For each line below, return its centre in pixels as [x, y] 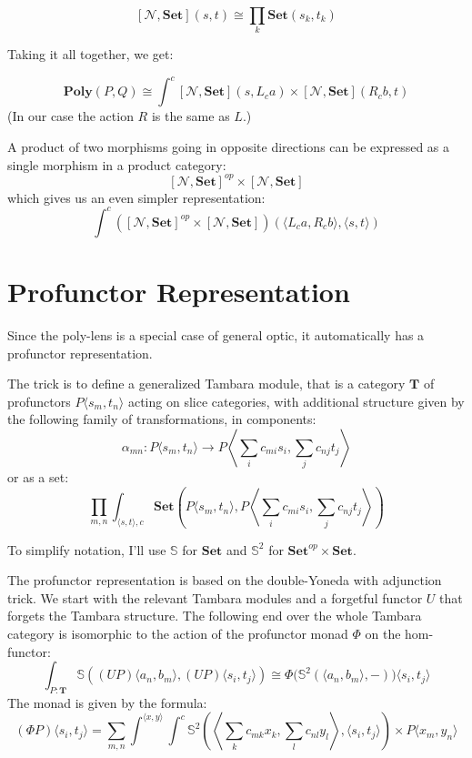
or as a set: [38, 477]
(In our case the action [70, 116]
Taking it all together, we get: [90, 54]
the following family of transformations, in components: [162, 419]
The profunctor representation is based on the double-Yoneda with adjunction [225, 580]
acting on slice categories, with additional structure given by [296, 401]
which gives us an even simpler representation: [136, 197]
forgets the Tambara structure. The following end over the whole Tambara [215, 616]
